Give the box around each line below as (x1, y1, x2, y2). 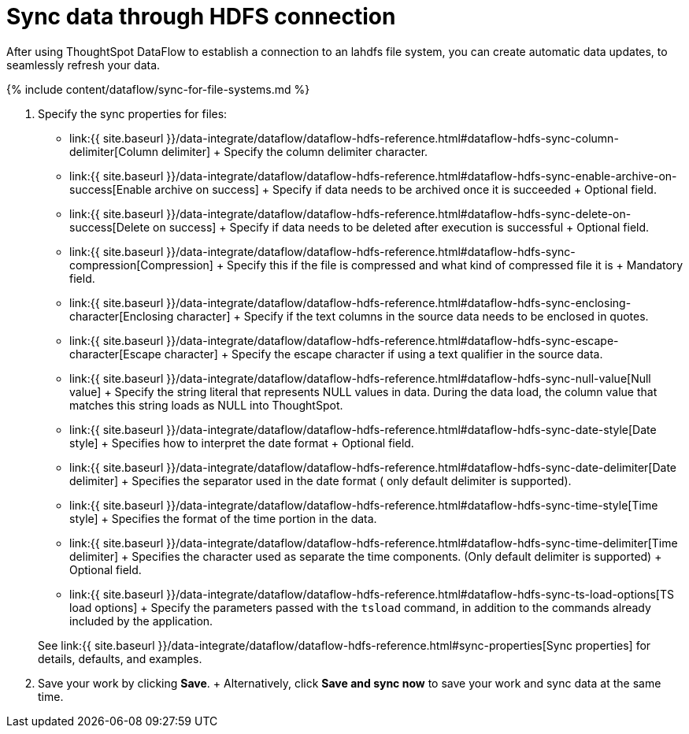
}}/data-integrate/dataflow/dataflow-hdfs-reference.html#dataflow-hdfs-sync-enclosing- (166, 295, 632, 310)
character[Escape (69, 347, 161, 361)
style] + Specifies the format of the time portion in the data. (69, 511, 377, 525)
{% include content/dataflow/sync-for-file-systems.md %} (6, 82, 310, 96)
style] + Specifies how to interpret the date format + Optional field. (69, 436, 414, 450)
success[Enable (69, 182, 152, 196)
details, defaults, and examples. (38, 651, 202, 665)
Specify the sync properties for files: (38, 106, 228, 120)
